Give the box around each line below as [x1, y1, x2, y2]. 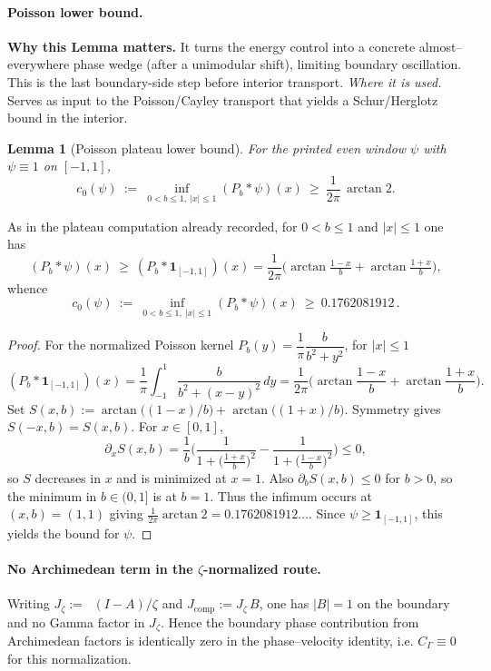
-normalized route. [203, 558, 321, 577]
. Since [308, 504, 346, 523]
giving [109, 504, 143, 523]
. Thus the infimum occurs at [210, 486, 372, 505]
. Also [261, 468, 294, 487]
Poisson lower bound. [7, 2, 143, 21]
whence [7, 278, 48, 297]
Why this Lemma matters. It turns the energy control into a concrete [7, 36, 416, 55]
